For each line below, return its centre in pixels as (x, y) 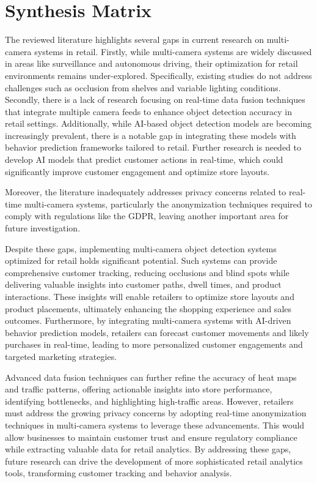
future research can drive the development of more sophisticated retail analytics (154, 461)
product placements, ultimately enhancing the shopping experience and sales (148, 308)
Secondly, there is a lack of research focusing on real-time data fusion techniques (155, 99)
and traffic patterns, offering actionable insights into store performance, (139, 389)
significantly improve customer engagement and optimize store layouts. (137, 171)
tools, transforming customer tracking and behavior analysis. (118, 473)
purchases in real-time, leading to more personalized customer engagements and (154, 344)
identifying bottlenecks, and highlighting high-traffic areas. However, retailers (149, 401)
